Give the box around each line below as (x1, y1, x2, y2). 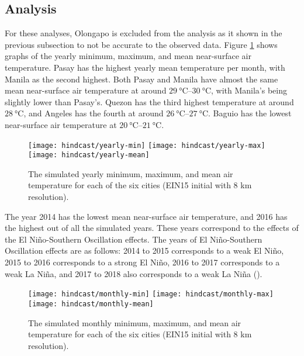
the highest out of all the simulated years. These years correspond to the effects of (5, 222, 299, 234)
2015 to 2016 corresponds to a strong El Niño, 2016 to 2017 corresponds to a (5, 256, 280, 268)
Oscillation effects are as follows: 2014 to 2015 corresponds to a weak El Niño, (5, 244, 284, 257)
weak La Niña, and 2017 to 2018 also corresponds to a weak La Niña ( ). (5, 267, 262, 279)
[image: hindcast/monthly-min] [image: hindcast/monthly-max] (28, 290, 274, 299)
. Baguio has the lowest (208, 107, 292, 119)
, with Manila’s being (211, 84, 287, 96)
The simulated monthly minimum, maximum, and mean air (28, 316, 241, 329)
